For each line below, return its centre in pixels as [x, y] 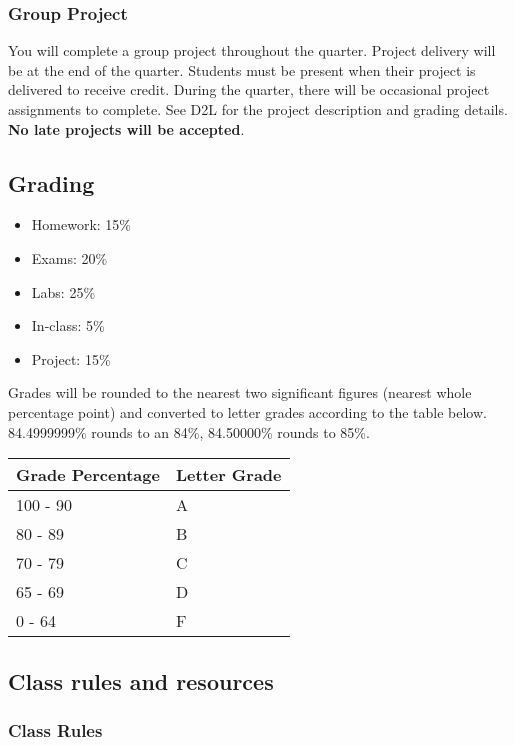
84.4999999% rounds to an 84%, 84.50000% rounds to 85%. [189, 431]
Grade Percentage [88, 475]
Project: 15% [71, 358]
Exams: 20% [69, 257]
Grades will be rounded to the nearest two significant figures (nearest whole [240, 392]
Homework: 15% [81, 224]
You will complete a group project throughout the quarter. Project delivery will [252, 50]
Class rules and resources [141, 680]
